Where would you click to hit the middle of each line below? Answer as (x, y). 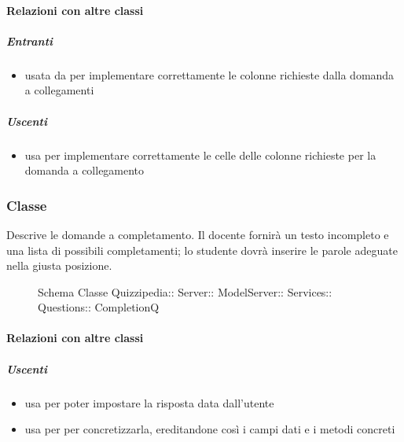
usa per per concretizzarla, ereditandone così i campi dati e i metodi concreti (210, 429)
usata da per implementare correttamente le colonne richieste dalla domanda (209, 74)
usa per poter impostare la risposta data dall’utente (149, 402)
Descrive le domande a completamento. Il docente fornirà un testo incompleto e (198, 234)
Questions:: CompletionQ (99, 307)
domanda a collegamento (84, 170)
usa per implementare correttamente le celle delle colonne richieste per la (200, 155)
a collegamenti (59, 90)
